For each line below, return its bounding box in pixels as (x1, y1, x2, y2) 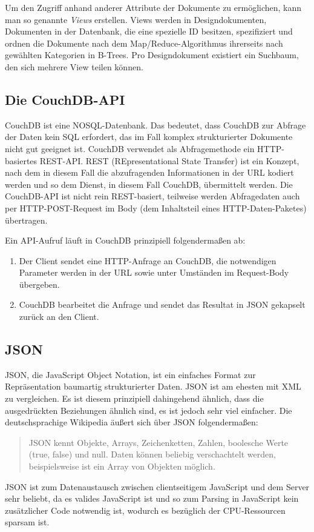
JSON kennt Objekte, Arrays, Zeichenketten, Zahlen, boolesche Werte (28, 436, 289, 448)
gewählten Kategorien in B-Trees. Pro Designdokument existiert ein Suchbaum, (5, 48, 299, 61)
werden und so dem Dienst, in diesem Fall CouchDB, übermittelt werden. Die (5, 178, 293, 190)
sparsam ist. (5, 516, 50, 528)
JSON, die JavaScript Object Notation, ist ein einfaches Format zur (5, 368, 256, 381)
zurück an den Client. (19, 310, 99, 323)
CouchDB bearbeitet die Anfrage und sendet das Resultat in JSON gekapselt (19, 298, 306, 311)
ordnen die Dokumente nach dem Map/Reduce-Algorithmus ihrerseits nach (5, 36, 283, 49)
